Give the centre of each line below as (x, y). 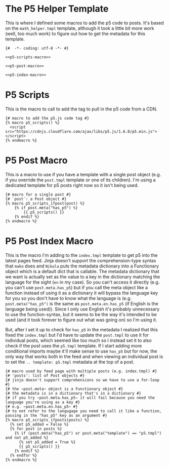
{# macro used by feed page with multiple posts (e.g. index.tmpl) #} (81, 371)
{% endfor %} (24, 455)
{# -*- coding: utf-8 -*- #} (37, 48)
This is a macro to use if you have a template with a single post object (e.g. (83, 174)
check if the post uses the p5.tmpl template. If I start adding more (74, 345)
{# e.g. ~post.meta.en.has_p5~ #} (42, 406)
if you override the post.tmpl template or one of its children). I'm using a (80, 180)
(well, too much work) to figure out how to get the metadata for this (75, 33)
